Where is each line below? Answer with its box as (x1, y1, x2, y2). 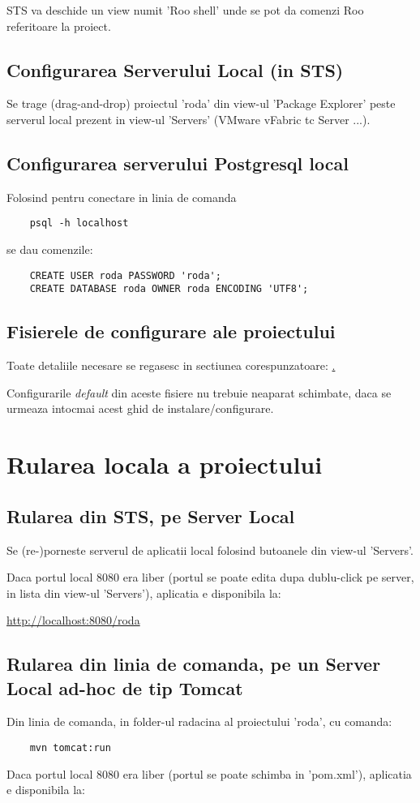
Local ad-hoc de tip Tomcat (6, 675, 243, 700)
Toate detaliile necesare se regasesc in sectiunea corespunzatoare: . (6, 357, 336, 374)
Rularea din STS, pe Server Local (6, 503, 295, 528)
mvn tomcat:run (29, 742, 111, 754)
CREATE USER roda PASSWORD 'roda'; (29, 269, 221, 281)
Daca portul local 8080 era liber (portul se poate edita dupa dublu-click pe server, (6, 569, 414, 586)
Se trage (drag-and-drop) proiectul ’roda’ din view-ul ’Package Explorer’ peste (6, 95, 396, 112)
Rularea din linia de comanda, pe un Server (6, 651, 381, 676)
